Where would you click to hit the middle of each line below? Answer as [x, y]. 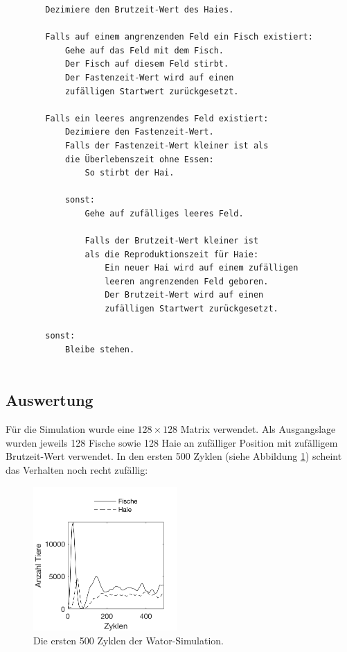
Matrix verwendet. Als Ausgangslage [258, 429]
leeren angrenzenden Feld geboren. [187, 281]
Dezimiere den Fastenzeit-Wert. [139, 132]
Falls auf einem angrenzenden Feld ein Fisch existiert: [179, 37]
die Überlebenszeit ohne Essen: [139, 159]
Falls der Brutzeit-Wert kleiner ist [172, 241]
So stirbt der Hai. [130, 173]
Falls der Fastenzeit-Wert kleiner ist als [167, 145]
